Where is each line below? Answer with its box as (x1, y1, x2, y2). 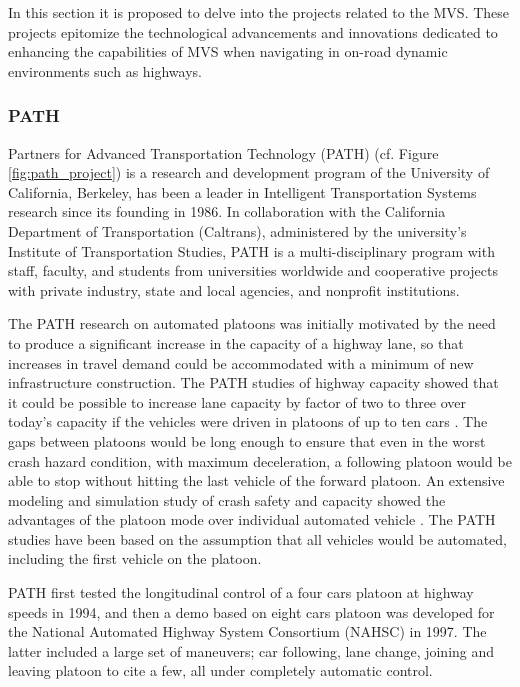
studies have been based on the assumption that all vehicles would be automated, (8, 528, 507, 549)
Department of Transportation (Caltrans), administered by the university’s (8, 220, 467, 241)
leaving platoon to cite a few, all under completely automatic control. (8, 660, 433, 681)
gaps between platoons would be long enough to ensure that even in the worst (8, 430, 486, 451)
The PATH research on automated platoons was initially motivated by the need (8, 313, 496, 334)
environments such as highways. (8, 60, 202, 81)
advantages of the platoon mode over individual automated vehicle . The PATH (8, 509, 496, 530)
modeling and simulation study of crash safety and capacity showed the (8, 489, 446, 510)
